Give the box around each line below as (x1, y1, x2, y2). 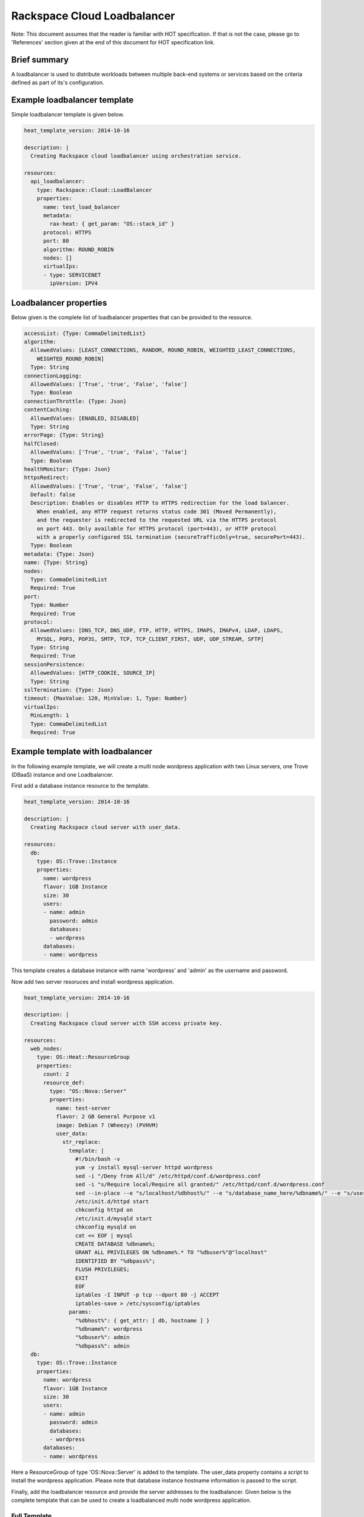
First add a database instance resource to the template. (11, 782, 150, 789)
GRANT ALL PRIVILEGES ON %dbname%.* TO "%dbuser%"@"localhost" (75, 1249, 268, 1256)
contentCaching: (24, 407, 73, 413)
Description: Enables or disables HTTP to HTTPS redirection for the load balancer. (30, 499, 290, 507)
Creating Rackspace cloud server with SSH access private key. (30, 1019, 223, 1027)
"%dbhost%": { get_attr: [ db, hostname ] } (75, 1317, 210, 1324)
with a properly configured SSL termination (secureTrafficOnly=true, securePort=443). (36, 534, 306, 541)
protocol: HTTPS (43, 229, 92, 236)
